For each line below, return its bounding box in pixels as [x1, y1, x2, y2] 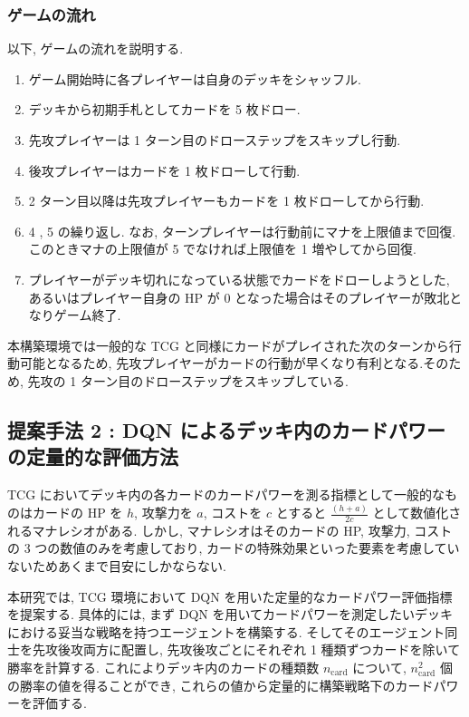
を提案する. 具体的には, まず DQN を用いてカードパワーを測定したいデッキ [7, 605, 454, 624]
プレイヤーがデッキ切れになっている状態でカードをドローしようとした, [28, 269, 450, 288]
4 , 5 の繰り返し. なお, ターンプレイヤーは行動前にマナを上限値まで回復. [28, 221, 456, 240]
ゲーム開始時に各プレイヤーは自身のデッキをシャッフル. [28, 69, 361, 88]
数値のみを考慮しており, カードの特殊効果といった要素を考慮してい [60, 538, 460, 557]
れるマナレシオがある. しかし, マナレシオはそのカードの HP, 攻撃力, [7, 520, 410, 539]
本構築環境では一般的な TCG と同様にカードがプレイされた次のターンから [7, 335, 449, 354]
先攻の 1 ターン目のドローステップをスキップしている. [27, 371, 349, 390]
